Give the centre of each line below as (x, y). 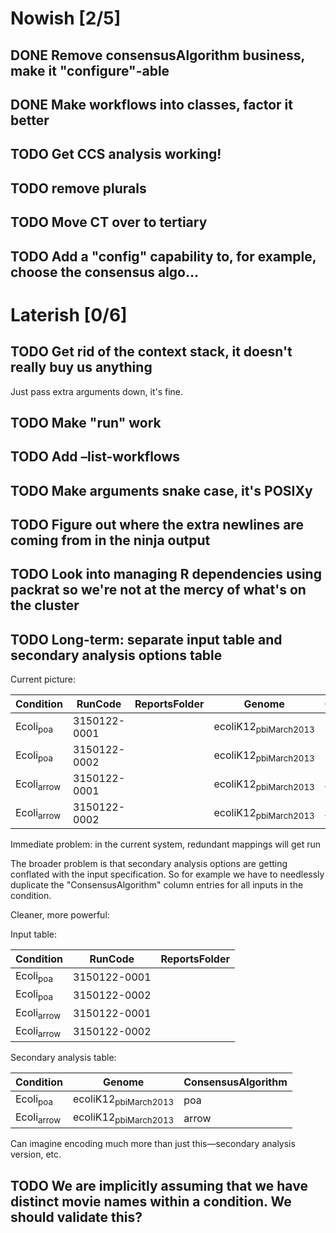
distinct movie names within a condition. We (151, 1201)
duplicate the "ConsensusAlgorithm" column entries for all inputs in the (157, 885)
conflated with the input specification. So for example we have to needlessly (167, 874)
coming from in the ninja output (110, 540)
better (30, 120)
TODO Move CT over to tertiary (109, 222)
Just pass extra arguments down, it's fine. (97, 391)
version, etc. (36, 1154)
